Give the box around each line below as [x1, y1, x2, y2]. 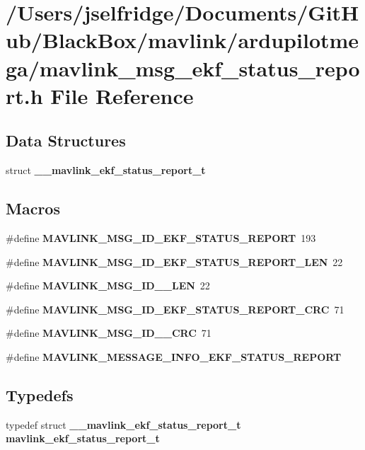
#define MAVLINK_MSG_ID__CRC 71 [6, 325, 212, 340]
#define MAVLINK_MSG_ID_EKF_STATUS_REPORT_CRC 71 [6, 301, 344, 316]
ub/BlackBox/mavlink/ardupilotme [6, 25, 359, 54]
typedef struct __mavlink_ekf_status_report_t [6, 417, 241, 432]
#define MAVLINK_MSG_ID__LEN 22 [6, 278, 210, 293]
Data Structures [6, 129, 126, 151]
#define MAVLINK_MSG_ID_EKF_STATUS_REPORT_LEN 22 [6, 254, 343, 269]
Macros [6, 197, 60, 219]
